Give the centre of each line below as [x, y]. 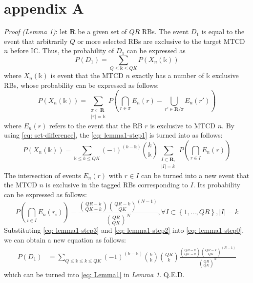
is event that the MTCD [87, 75]
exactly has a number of [168, 75]
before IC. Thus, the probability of [62, 51]
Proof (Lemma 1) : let [36, 31]
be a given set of [102, 31]
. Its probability [217, 185]
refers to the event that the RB [96, 125]
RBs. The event [165, 31]
